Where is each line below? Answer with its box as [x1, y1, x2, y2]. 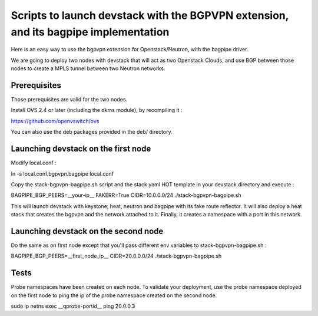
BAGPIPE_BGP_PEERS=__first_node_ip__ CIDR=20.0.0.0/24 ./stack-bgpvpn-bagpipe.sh [11, 252, 222, 259]
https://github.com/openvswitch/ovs [11, 117, 100, 124]
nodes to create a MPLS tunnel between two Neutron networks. [11, 65, 165, 72]
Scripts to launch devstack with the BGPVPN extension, [11, 9, 289, 22]
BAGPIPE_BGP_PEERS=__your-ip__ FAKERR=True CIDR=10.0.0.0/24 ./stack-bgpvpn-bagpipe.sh [11, 192, 241, 199]
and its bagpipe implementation [11, 25, 170, 38]
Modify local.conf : [11, 159, 57, 166]
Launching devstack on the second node [11, 226, 164, 236]
